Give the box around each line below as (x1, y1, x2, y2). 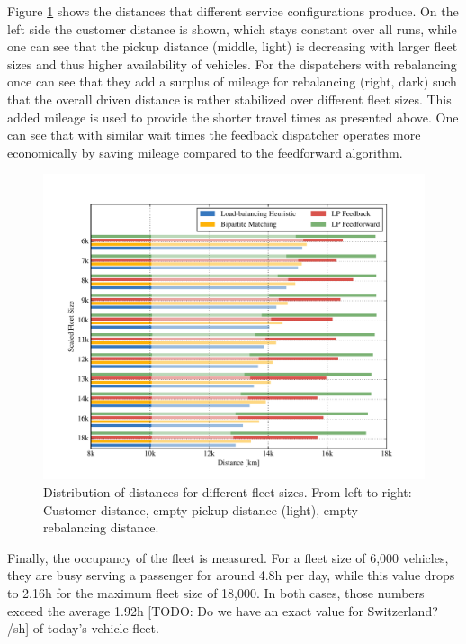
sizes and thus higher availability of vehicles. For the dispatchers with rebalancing (7, 54, 457, 73)
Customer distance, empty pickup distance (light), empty (43, 500, 358, 519)
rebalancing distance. (43, 518, 159, 537)
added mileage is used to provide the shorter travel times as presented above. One (7, 107, 459, 126)
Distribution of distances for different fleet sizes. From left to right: (43, 483, 412, 502)
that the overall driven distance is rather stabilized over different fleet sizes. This (7, 89, 452, 108)
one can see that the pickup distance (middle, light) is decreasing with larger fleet (7, 37, 458, 56)
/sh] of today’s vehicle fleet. (7, 619, 159, 638)
